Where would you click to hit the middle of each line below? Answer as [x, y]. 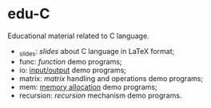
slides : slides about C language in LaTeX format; [97, 52]
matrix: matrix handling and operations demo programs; [111, 78]
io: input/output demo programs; [73, 70]
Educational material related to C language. [78, 36]
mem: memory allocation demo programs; [88, 87]
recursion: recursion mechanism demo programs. [100, 95]
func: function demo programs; [70, 61]
